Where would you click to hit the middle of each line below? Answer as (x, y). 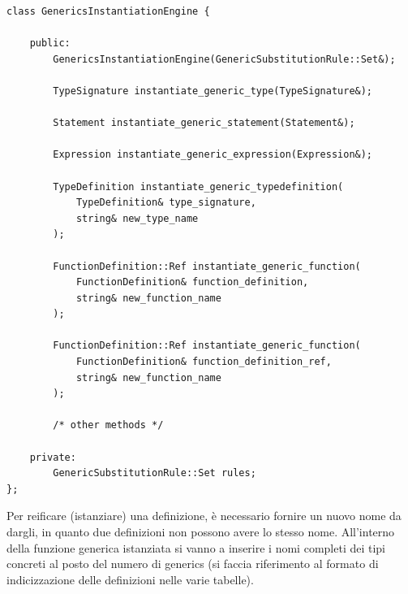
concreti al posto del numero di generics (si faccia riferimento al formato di (193, 564)
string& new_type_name (137, 218)
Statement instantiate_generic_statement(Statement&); (204, 123)
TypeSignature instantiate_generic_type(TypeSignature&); (213, 91)
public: (50, 43)
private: (53, 457)
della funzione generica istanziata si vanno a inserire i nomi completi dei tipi (196, 547)
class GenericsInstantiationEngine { (108, 11)
